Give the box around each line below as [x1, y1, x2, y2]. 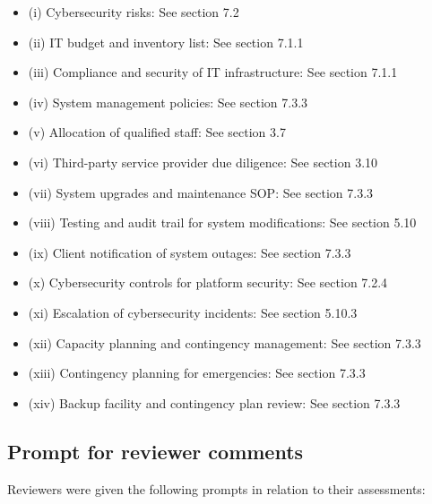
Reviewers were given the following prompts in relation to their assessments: [7, 479, 426, 498]
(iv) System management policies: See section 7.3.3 [28, 92, 308, 111]
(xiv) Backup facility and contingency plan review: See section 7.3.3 [28, 393, 401, 412]
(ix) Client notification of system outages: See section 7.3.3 [28, 243, 351, 261]
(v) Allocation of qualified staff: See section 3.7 [28, 123, 286, 141]
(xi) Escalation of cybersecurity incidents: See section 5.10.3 [28, 303, 358, 321]
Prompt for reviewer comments [7, 437, 304, 465]
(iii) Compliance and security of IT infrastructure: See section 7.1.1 [28, 63, 398, 81]
